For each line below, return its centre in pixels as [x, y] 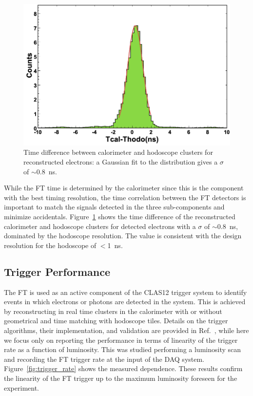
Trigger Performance [57, 271]
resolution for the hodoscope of [50, 245]
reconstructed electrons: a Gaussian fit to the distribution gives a [121, 162]
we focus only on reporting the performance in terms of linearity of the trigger [121, 340]
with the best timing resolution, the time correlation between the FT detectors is [125, 197]
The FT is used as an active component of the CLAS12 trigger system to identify [126, 292]
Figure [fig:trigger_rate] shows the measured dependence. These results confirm [123, 368]
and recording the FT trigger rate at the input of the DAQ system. [104, 359]
